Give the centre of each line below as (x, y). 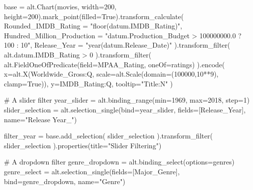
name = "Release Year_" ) (41, 119)
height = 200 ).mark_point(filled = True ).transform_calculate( (94, 16)
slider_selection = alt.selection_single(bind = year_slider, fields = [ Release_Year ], (125, 109)
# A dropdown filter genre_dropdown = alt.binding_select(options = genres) (119, 162)
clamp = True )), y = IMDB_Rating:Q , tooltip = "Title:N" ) (88, 83)
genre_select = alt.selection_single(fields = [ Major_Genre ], (92, 171)
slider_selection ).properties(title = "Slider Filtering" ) (83, 145)
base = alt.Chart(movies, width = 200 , (60, 6)
